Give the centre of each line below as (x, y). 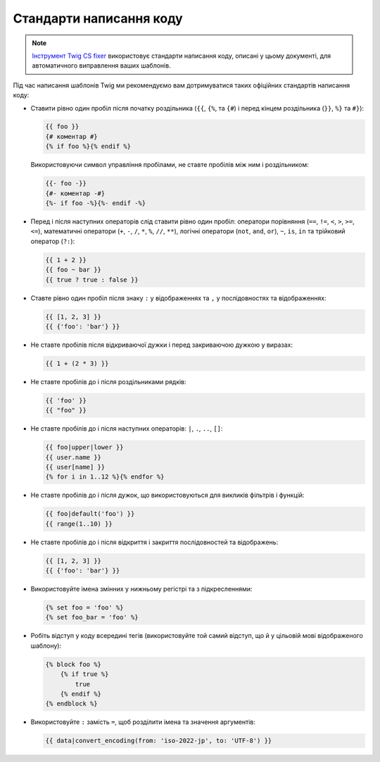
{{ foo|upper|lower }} (84, 447)
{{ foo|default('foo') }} (90, 514)
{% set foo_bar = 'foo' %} (92, 617)
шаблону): (46, 646)
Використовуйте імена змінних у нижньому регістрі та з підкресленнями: (141, 589)
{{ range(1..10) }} (79, 524)
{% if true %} (84, 674)
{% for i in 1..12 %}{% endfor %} (105, 477)
